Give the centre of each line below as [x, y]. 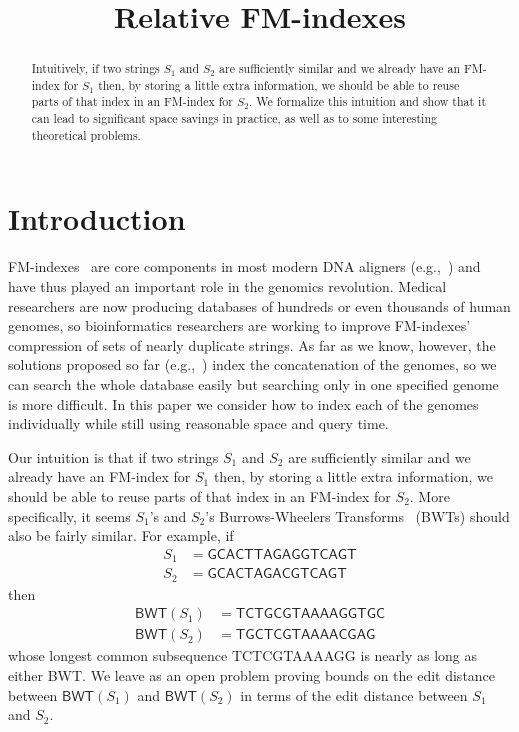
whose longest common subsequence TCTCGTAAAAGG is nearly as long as [243, 655]
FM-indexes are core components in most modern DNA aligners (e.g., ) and [244, 266]
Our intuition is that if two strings [113, 456]
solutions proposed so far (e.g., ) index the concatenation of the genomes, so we [252, 364]
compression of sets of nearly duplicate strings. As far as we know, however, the [252, 344]
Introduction [97, 218]
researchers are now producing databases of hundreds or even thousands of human [259, 305]
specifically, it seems [69, 515]
